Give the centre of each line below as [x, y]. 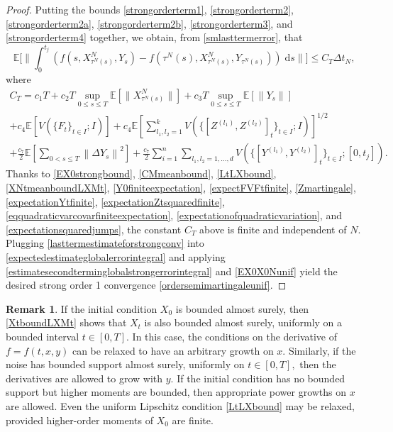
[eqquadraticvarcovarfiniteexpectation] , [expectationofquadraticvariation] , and [174, 215]
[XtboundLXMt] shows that [66, 322]
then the [318, 364]
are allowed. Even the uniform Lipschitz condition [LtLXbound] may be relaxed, [180, 405]
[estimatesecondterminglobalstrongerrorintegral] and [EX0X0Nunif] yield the [172, 271]
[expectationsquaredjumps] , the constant [94, 229]
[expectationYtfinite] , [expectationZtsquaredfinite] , [115, 201]
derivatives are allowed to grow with [84, 378]
